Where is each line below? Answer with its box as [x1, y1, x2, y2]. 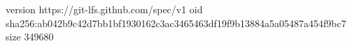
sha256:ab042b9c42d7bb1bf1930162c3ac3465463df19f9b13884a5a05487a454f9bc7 [6, 15, 346, 30]
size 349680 [6, 29, 54, 44]
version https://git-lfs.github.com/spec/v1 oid [6, 2, 203, 16]
